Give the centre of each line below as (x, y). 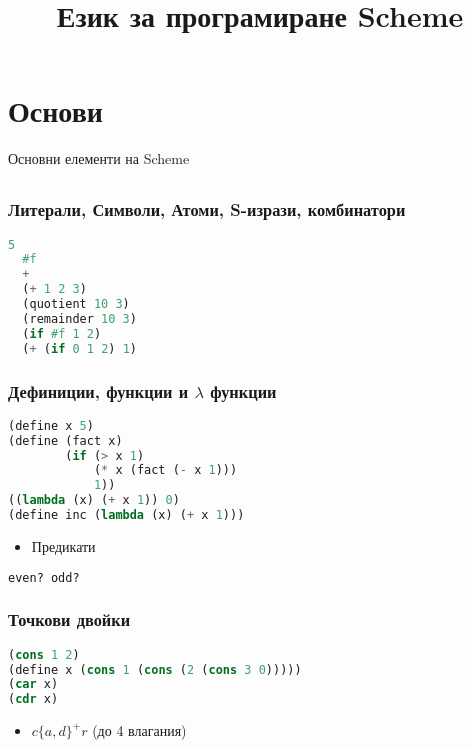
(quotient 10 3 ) (76, 304)
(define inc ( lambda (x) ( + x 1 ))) (126, 515)
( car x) (33, 684)
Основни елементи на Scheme (99, 158)
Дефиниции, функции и (98, 390)
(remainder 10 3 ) (79, 318)
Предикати (63, 545)
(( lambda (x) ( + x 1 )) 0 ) (94, 500)
